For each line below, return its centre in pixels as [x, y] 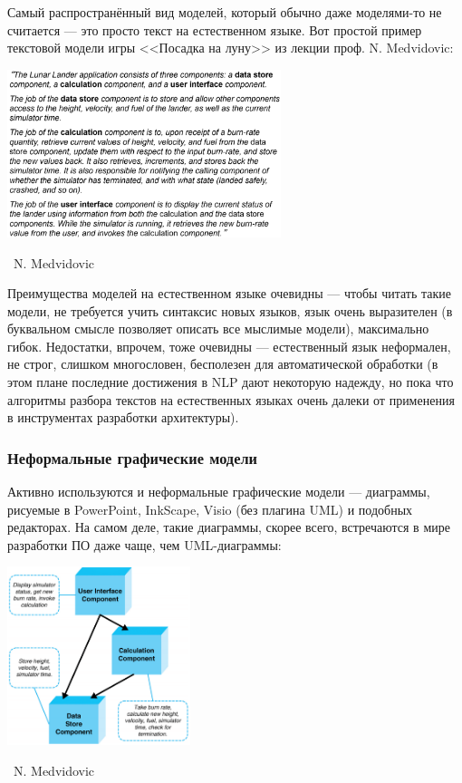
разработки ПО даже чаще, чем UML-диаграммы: [144, 544]
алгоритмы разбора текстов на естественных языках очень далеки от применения [231, 399]
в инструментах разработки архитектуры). [123, 417]
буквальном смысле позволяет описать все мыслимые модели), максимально [218, 329]
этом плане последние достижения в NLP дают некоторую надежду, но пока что [231, 382]
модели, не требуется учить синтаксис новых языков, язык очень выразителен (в [230, 310]
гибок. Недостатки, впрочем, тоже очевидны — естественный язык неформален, [229, 346]
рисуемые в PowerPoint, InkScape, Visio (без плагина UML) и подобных [210, 509]
